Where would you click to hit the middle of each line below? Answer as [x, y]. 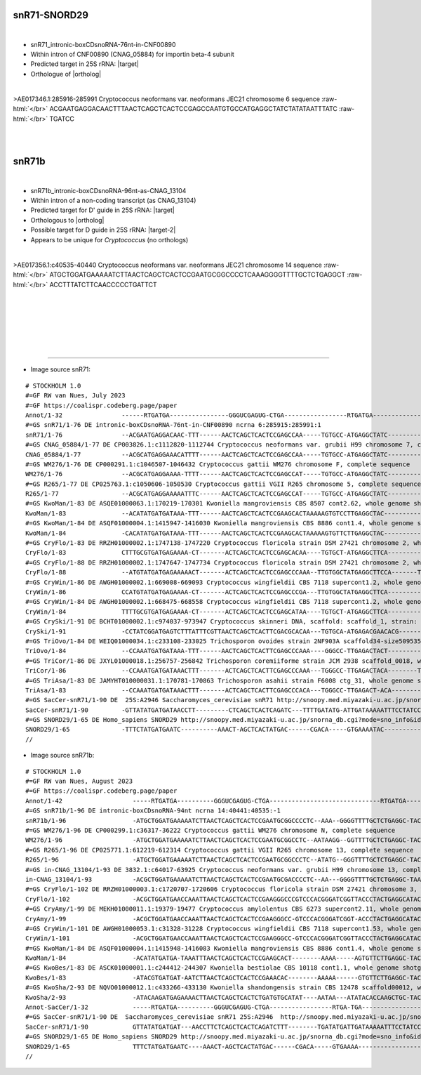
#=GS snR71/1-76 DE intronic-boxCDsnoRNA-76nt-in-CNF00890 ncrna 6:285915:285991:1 [174, 425]
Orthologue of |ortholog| [66, 74]
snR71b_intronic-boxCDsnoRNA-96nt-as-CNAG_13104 [108, 190]
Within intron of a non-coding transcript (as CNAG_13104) [113, 200]
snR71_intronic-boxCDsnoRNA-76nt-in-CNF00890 [103, 44]
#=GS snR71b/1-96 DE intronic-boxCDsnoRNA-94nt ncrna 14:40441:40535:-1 [153, 811]
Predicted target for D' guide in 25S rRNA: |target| [103, 210]
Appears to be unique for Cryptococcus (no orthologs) [109, 239]
